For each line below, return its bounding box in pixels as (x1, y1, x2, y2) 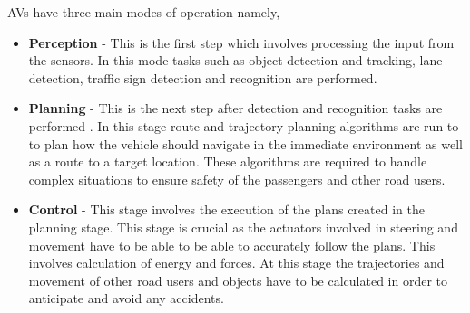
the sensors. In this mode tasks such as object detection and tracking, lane (28, 51, 443, 70)
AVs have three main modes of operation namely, (7, 3, 280, 21)
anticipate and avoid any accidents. (28, 289, 224, 308)
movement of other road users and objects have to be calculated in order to (28, 270, 448, 289)
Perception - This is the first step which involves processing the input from (28, 33, 455, 52)
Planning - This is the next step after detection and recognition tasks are (28, 99, 443, 118)
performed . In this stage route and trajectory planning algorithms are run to (28, 116, 459, 135)
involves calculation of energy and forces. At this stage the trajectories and (28, 253, 445, 272)
